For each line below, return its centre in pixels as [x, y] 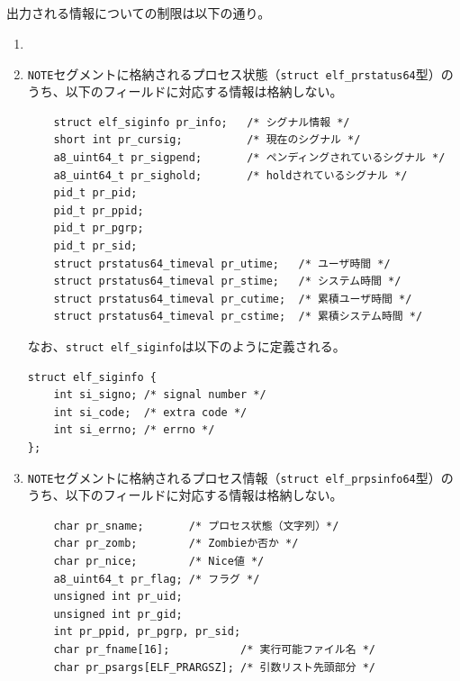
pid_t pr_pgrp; [99, 228]
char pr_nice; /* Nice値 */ [159, 562]
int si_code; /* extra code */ [150, 412]
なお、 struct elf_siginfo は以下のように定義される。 [186, 345]
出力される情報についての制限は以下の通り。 [139, 13]
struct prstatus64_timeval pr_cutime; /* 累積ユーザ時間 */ [233, 299]
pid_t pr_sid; [95, 245]
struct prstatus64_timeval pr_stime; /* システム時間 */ [227, 281]
